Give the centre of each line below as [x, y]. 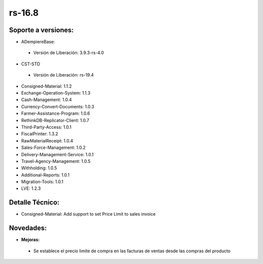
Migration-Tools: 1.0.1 [42, 182]
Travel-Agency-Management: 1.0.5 [56, 161]
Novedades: [28, 228]
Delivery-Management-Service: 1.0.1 [57, 154]
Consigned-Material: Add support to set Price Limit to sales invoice [88, 214]
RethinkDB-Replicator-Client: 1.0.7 [55, 120]
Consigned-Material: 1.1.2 [47, 86]
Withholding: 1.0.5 [39, 168]
